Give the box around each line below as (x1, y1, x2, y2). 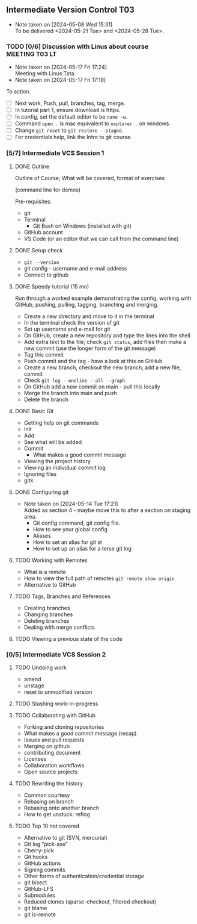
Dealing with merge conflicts (23, 623, 95, 631)
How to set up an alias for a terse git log (32, 545, 132, 552)
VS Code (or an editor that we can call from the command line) (23, 235, 179, 242)
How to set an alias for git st (32, 538, 102, 546)
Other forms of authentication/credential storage (23, 873, 144, 880)
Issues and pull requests (23, 736, 85, 743)
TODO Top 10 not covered (14, 822, 80, 830)
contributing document (23, 749, 81, 757)
